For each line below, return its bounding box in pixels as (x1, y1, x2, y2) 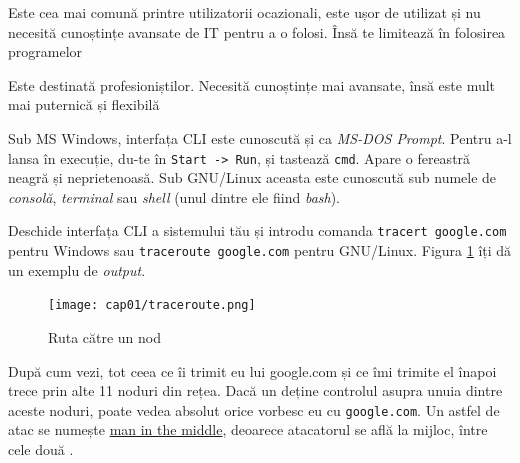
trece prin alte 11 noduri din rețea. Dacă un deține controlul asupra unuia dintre (8, 380, 503, 401)
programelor (8, 41, 83, 62)
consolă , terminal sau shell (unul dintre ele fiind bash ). (8, 186, 341, 207)
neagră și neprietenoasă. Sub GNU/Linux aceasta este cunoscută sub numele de (8, 167, 497, 188)
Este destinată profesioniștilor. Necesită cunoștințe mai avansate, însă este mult (8, 74, 496, 95)
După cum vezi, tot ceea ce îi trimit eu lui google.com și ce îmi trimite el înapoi (8, 360, 497, 381)
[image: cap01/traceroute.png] (48, 298, 256, 313)
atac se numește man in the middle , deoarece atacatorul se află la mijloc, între (8, 419, 488, 440)
